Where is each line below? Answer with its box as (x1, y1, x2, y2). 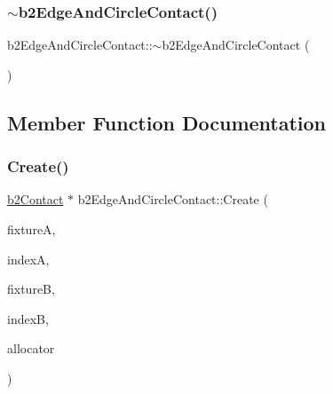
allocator (7, 339, 55, 358)
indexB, (7, 309, 49, 327)
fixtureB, (7, 280, 55, 298)
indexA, (7, 249, 50, 268)
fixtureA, (7, 220, 56, 238)
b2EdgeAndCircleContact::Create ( (77, 190, 268, 209)
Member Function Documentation (7, 108, 327, 136)
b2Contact (7, 190, 64, 209)
